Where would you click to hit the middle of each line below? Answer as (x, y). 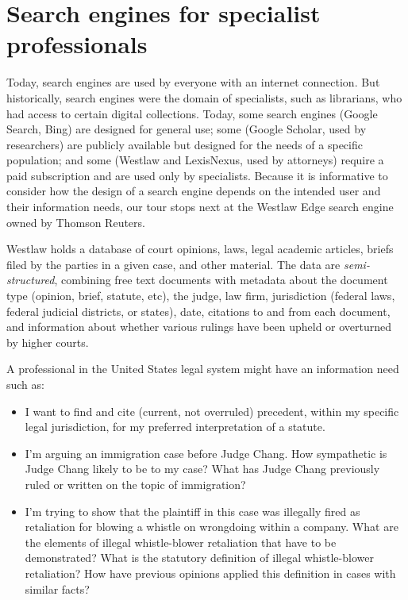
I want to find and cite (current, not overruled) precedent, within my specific (212, 411)
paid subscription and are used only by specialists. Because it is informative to (197, 175)
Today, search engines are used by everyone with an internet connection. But (193, 82)
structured (31, 280)
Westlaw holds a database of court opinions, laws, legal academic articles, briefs (200, 249)
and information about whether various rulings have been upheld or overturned (199, 327)
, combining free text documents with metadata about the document (221, 280)
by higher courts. (48, 342)
